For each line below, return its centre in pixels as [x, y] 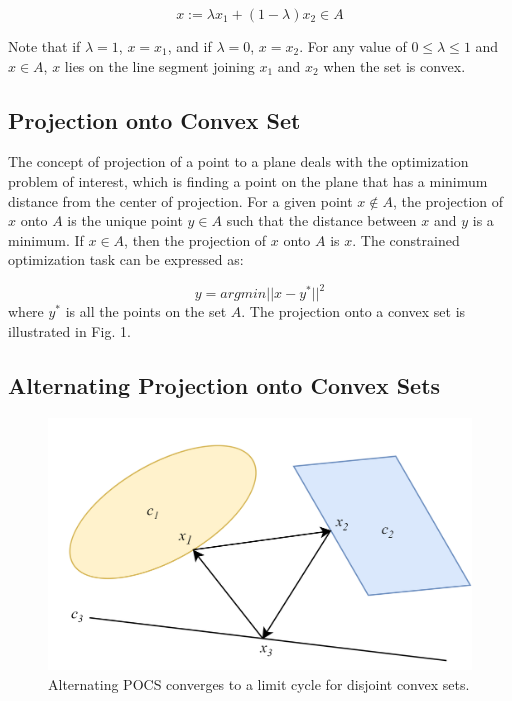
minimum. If [46, 239]
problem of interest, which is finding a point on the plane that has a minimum [248, 180]
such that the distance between [321, 220]
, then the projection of [195, 239]
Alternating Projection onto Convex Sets [224, 385]
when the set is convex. [394, 65]
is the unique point [125, 220]
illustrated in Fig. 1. [69, 331]
